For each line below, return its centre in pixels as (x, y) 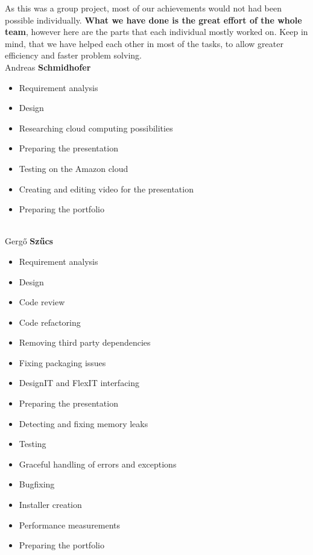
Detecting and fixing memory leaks (84, 423)
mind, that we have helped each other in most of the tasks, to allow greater (144, 43)
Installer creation (50, 505)
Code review (42, 302)
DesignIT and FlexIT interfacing (79, 383)
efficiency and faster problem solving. (73, 55)
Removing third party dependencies (85, 342)
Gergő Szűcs (29, 241)
